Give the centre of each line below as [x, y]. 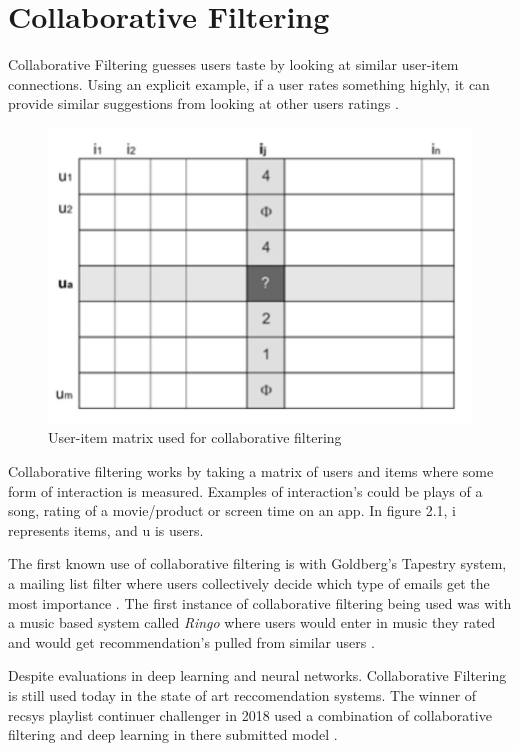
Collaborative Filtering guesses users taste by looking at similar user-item [233, 64]
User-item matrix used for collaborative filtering [195, 437]
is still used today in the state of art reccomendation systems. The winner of [242, 694]
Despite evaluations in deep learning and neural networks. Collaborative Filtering [257, 675]
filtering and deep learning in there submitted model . [173, 734]
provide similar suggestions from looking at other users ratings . [203, 103]
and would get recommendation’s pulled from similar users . [191, 641]
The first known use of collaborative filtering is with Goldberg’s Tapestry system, [257, 563]
